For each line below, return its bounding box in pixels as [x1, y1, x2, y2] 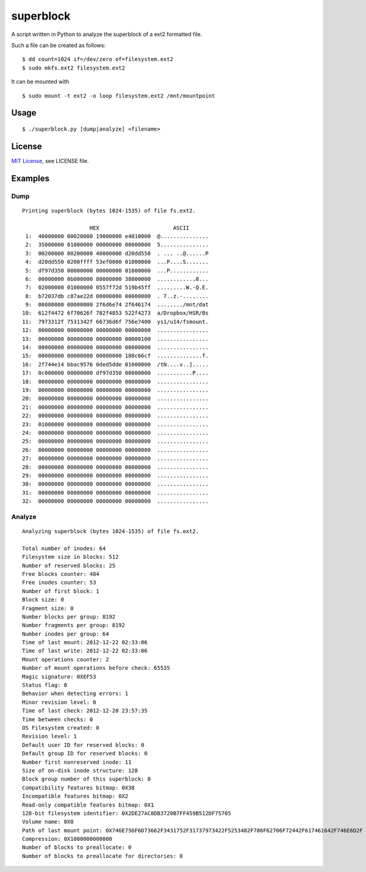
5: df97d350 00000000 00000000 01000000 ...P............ [25, 267, 209, 274]
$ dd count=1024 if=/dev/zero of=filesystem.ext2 [22, 56, 174, 63]
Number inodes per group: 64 [22, 630, 109, 638]
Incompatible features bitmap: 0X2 [22, 793, 129, 800]
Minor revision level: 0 [22, 699, 96, 705]
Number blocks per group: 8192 [22, 613, 116, 620]
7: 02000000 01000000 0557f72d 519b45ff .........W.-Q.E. [25, 284, 209, 291]
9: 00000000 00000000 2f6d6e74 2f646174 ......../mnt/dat [25, 301, 209, 308]
